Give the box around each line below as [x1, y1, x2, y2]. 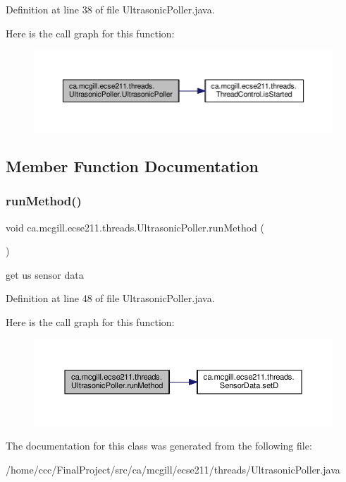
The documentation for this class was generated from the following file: [6, 438, 312, 453]
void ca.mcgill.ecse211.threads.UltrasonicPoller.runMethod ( [6, 219, 264, 234]
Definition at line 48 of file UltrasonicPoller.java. [6, 291, 215, 306]
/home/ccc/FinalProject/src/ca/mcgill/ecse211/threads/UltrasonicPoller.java [6, 462, 340, 476]
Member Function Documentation [6, 155, 259, 176]
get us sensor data [6, 267, 84, 282]
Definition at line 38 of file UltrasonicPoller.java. [6, 2, 215, 16]
